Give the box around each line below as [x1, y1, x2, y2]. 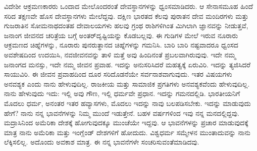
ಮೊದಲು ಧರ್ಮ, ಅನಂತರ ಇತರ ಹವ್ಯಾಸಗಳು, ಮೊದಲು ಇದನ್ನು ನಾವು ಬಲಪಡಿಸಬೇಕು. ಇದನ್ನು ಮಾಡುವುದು [4, 98, 251, 108]
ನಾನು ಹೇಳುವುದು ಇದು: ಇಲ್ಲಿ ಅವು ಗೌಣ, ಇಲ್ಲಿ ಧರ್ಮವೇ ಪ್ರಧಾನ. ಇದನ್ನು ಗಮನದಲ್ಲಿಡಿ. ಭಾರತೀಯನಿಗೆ [4, 88, 240, 99]
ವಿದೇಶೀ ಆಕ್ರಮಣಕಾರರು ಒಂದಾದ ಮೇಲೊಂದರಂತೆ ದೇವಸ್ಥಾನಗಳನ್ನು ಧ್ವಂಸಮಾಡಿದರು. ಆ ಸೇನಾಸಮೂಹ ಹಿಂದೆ [4, 1, 253, 11]
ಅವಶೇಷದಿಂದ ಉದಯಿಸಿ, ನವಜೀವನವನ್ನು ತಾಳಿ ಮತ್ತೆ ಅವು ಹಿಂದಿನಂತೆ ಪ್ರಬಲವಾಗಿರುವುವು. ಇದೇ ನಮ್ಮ [4, 49, 236, 59]
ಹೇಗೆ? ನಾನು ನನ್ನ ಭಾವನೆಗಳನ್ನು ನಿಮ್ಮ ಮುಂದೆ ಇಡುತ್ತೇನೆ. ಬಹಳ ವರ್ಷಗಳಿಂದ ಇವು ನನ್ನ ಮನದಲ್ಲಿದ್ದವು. [4, 107, 240, 118]
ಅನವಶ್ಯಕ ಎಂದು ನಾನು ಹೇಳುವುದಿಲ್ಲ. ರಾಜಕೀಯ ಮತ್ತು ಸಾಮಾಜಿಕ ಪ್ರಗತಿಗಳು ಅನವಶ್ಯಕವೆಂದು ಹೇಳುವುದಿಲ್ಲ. [4, 78, 250, 89]
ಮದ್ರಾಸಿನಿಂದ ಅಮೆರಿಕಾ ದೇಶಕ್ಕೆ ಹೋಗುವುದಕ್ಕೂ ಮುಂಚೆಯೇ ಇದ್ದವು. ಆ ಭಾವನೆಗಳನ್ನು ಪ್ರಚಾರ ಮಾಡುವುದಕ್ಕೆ [4, 117, 249, 128]
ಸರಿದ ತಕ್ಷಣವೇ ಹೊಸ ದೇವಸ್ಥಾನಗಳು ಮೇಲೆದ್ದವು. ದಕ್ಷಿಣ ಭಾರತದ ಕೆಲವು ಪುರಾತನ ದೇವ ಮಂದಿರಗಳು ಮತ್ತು [4, 10, 249, 21]
